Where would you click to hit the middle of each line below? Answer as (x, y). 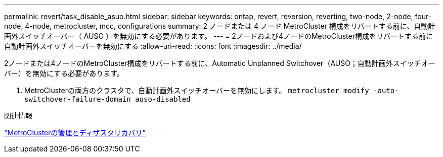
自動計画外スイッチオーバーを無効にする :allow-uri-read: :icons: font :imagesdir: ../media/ (153, 46)
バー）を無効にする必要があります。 (64, 73)
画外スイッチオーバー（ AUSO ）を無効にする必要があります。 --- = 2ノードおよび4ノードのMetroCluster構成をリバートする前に (218, 36)
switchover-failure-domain (78, 99)
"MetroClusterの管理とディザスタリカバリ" (75, 133)
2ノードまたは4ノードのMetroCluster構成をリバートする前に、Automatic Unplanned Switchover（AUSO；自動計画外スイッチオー (220, 63)
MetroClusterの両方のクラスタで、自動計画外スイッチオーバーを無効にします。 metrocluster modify (197, 90)
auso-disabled (163, 99)
